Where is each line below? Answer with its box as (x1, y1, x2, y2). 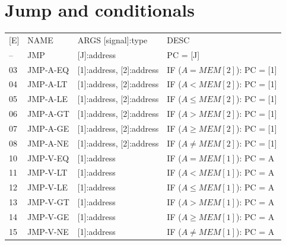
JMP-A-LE (27, 93, 68, 105)
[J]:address (77, 48, 116, 61)
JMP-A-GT (27, 107, 69, 120)
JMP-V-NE (27, 225, 69, 237)
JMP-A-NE (27, 136, 69, 149)
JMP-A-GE (27, 122, 69, 134)
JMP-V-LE (27, 181, 68, 193)
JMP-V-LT (27, 166, 68, 179)
